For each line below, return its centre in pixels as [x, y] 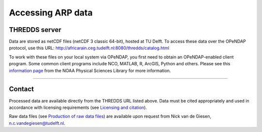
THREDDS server [35, 30]
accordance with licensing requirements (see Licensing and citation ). [78, 107]
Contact [21, 89]
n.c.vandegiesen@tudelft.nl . [37, 123]
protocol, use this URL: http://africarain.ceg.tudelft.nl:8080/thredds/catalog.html [89, 48]
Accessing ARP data [51, 13]
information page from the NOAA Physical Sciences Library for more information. [90, 71]
